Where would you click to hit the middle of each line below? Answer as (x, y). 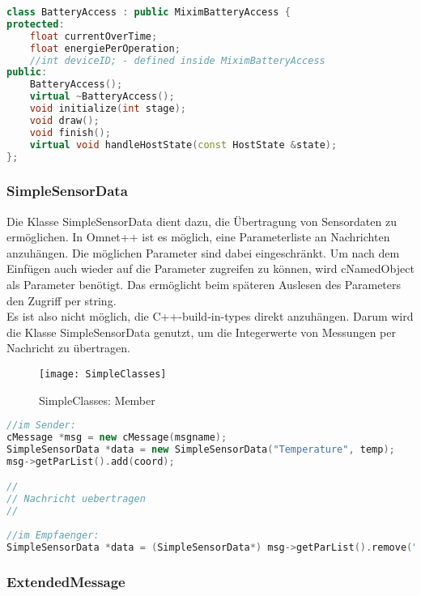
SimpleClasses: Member (97, 400)
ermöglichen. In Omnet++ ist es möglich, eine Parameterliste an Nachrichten (198, 237)
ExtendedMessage (66, 581)
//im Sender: (41, 426)
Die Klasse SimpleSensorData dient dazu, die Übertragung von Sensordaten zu (202, 221)
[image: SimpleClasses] (103, 374)
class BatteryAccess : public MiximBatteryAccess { (149, 12)
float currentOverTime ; (94, 36)
